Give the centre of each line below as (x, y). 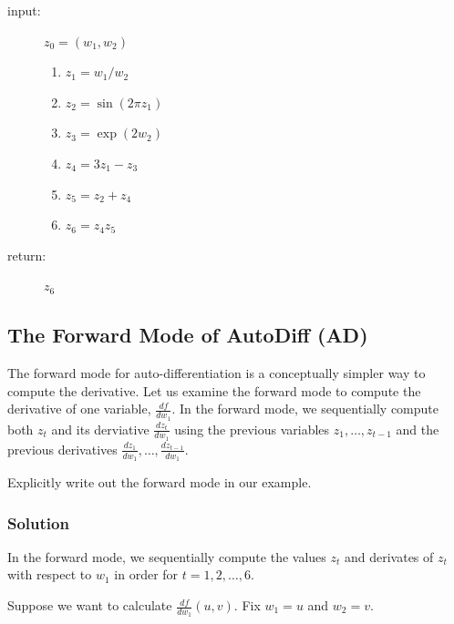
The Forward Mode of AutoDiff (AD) (188, 335)
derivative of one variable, (79, 409)
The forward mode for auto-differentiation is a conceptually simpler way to (217, 373)
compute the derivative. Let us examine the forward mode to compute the (214, 390)
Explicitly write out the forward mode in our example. (160, 482)
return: (27, 255)
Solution (38, 522)
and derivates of (389, 556)
